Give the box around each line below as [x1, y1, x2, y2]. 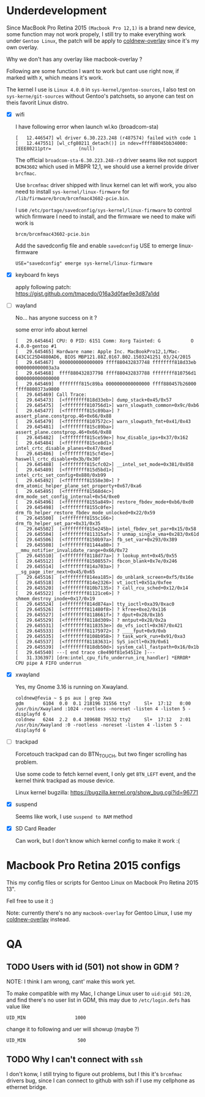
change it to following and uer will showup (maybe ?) [6, 1026, 140, 1033]
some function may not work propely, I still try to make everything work [6, 30, 186, 37]
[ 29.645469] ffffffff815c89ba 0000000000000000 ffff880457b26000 [15, 381, 197, 387]
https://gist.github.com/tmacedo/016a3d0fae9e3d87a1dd [15, 290, 160, 298]
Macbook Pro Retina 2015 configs [6, 859, 181, 872]
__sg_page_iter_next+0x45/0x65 [15, 569, 95, 575]
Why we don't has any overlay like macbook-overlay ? [6, 55, 143, 63]
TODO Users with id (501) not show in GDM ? [6, 961, 179, 972]
